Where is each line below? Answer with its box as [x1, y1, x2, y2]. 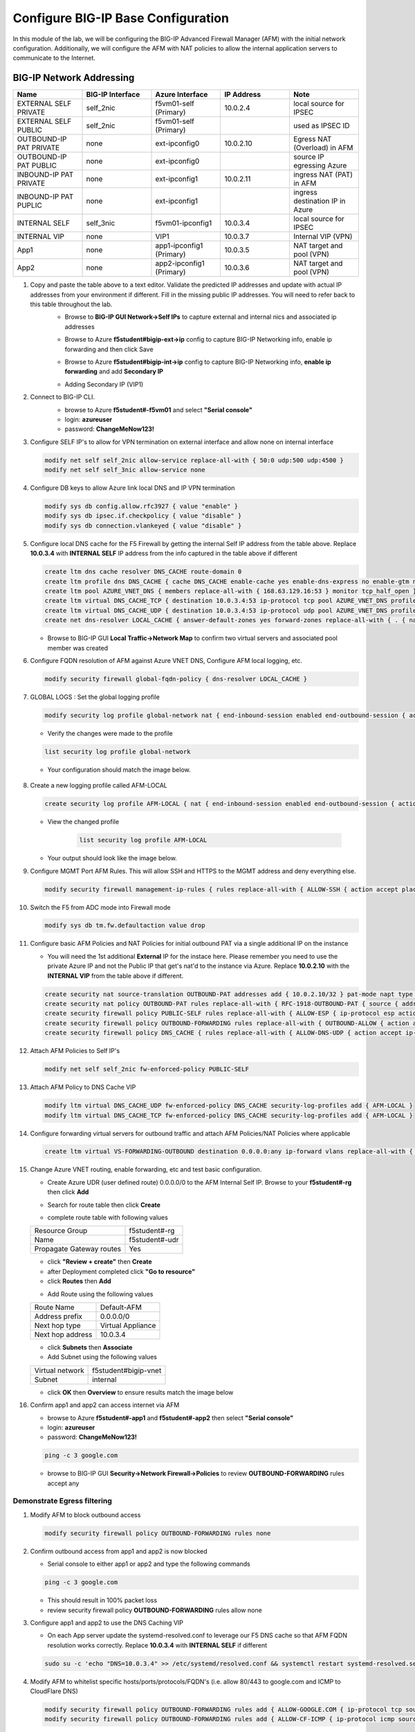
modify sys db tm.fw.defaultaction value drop [44, 921, 205, 930]
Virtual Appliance [100, 1320, 156, 1330]
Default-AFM [100, 1302, 142, 1312]
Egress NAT [293, 134, 332, 144]
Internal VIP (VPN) [293, 232, 353, 242]
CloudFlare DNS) [30, 1687, 79, 1695]
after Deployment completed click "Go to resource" [47, 1267, 196, 1275]
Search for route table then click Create [47, 1201, 160, 1209]
